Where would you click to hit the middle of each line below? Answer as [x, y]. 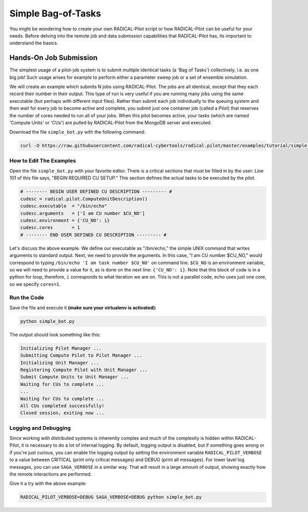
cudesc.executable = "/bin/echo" [64, 206]
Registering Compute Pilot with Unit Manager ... [84, 370]
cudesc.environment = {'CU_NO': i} [65, 221]
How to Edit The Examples [43, 160]
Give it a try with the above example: [48, 484]
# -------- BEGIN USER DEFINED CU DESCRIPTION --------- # [96, 192]
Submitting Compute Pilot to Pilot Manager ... [81, 355]
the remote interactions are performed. [51, 474]
